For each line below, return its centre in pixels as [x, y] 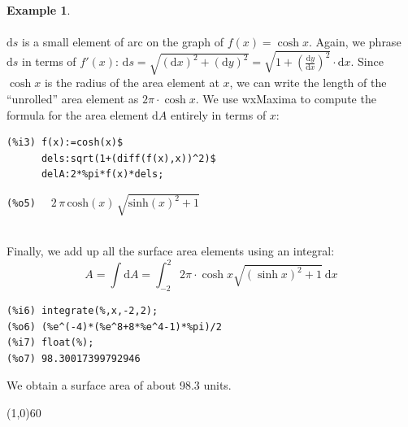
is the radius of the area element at [132, 83]
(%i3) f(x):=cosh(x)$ [65, 143]
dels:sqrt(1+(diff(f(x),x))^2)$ [128, 158]
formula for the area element [78, 114]
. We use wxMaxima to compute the [286, 98]
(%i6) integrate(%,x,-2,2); [82, 310]
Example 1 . [39, 10]
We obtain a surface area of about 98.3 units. [119, 385]
